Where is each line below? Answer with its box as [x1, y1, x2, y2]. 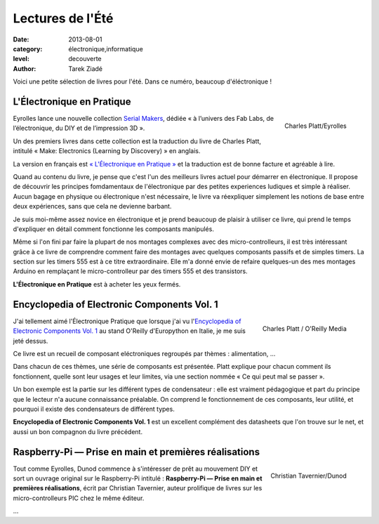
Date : [13, 35, 29, 44]
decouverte [68, 55, 102, 63]
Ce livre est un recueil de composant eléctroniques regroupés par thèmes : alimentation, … [13, 349, 276, 358]
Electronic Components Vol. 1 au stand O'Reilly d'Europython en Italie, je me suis [13, 327, 246, 335]
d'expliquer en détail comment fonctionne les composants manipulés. [13, 225, 214, 233]
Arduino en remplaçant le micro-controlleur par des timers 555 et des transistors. [13, 267, 248, 275]
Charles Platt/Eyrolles [284, 122, 347, 130]
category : [13, 44, 43, 53]
